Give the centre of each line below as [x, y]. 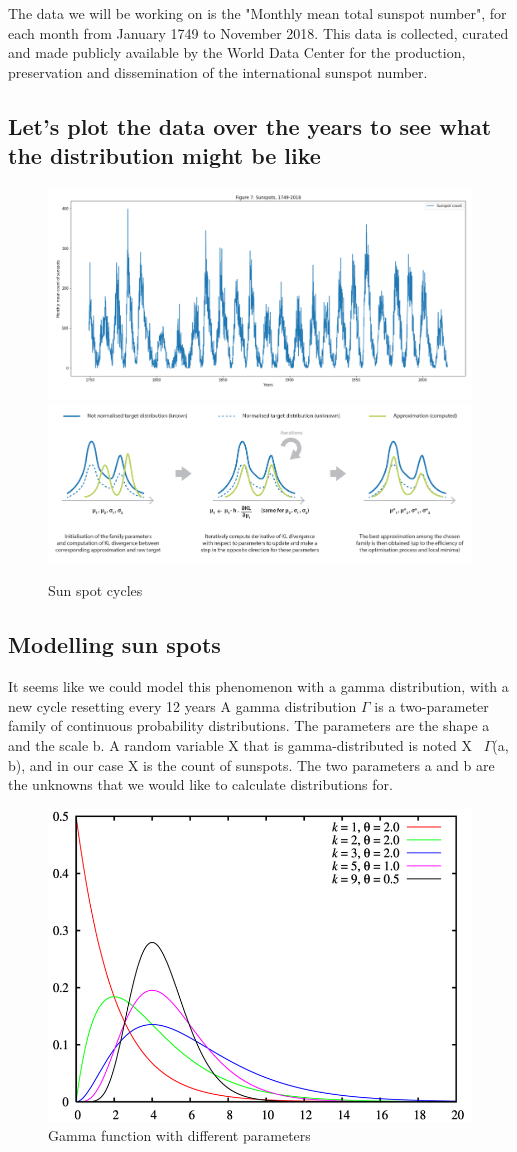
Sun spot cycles [95, 590]
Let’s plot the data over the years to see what [250, 125]
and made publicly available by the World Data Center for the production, [237, 52]
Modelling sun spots [114, 644]
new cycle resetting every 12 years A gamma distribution [182, 705]
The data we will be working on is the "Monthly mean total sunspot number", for [257, 13]
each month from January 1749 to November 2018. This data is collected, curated [258, 32]
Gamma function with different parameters [179, 1135]
